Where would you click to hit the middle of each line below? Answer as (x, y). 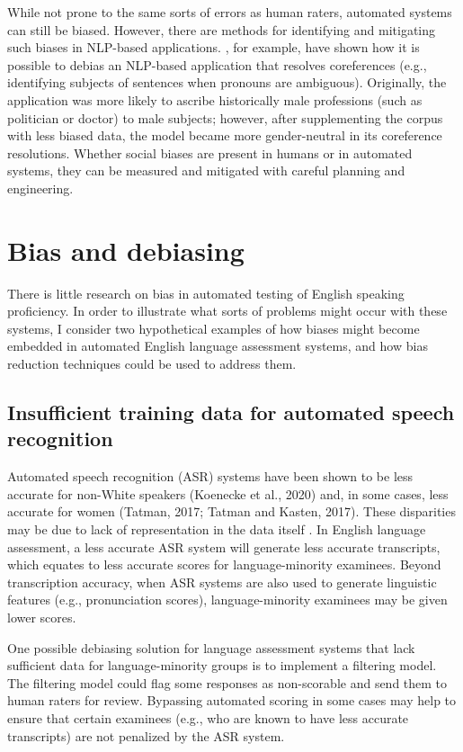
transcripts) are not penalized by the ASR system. (146, 735)
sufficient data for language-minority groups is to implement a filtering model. (222, 665)
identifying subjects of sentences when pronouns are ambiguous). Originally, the (227, 82)
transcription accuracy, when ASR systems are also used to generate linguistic (222, 582)
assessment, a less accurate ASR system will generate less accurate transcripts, (224, 546)
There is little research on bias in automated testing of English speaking (206, 293)
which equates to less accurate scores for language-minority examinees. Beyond (224, 564)
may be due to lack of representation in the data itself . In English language (217, 529)
